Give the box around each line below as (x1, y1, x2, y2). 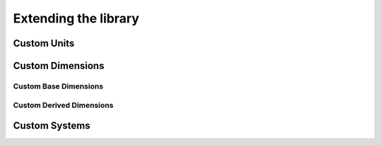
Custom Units (13, 37, 75, 49)
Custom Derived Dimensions (13, 100, 114, 110)
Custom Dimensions (13, 60, 105, 72)
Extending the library (13, 11, 139, 26)
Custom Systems (13, 120, 91, 132)
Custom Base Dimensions (13, 81, 104, 91)
